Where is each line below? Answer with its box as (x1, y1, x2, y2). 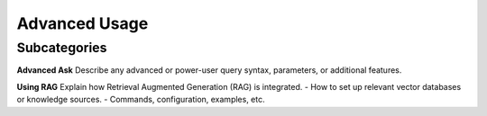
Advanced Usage (16, 13, 149, 33)
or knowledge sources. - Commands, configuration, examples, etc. (16, 94, 265, 105)
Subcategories (16, 40, 107, 56)
